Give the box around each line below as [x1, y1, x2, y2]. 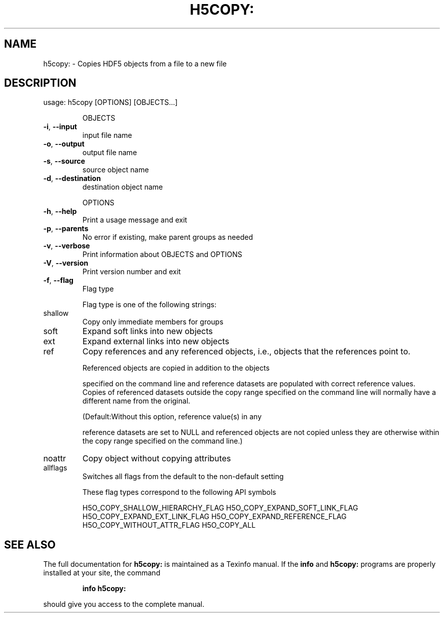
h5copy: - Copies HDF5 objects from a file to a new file [43, 59, 227, 68]
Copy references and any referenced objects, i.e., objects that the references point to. [82, 346, 411, 357]
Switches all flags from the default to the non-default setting [82, 472, 284, 481]
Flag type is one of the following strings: [82, 300, 216, 309]
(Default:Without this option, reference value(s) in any [82, 412, 262, 421]
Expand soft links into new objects [82, 326, 213, 337]
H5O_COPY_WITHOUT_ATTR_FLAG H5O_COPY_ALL [82, 521, 256, 530]
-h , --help [43, 207, 77, 216]
